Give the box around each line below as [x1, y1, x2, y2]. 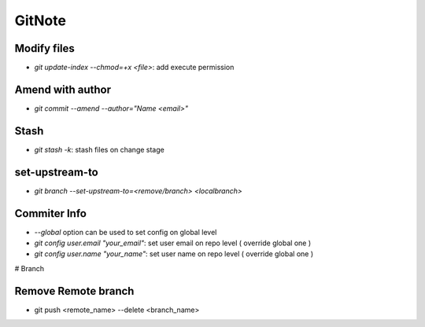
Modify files [14, 42, 75, 55]
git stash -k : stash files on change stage [34, 145, 164, 154]
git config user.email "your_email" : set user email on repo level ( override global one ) [34, 238, 312, 248]
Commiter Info [14, 207, 87, 220]
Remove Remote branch [14, 284, 135, 298]
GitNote [14, 12, 67, 29]
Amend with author [14, 83, 112, 96]
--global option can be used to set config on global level [34, 227, 217, 237]
